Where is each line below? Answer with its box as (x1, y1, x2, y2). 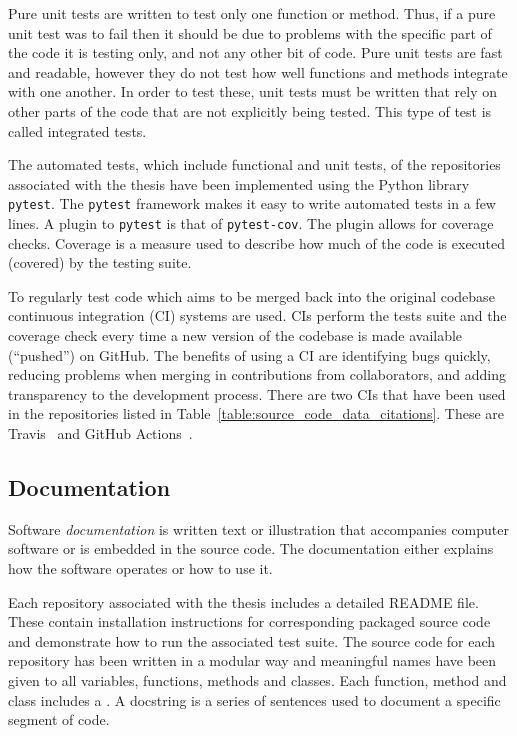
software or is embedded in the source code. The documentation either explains (8, 538, 494, 559)
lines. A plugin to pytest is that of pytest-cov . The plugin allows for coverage (8, 213, 494, 233)
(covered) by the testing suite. (8, 252, 192, 273)
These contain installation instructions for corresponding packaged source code (8, 611, 491, 632)
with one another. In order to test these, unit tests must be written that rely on (8, 81, 498, 102)
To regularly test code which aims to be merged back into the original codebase (8, 285, 495, 306)
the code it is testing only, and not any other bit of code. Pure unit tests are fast (8, 42, 503, 63)
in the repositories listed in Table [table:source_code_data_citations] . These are (8, 403, 505, 424)
